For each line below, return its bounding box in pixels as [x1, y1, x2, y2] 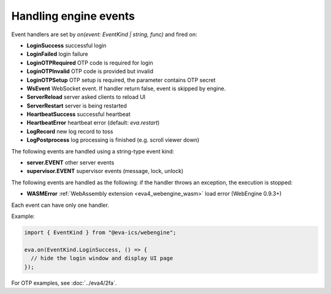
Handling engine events [11, 9, 135, 23]
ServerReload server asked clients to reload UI [26, 93, 146, 101]
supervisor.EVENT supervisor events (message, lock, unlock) [26, 168, 184, 175]
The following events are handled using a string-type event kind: [11, 147, 175, 155]
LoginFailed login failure [26, 50, 88, 58]
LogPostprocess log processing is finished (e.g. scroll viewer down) [26, 136, 200, 144]
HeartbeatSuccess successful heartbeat [26, 110, 131, 118]
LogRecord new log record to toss [26, 128, 113, 135]
